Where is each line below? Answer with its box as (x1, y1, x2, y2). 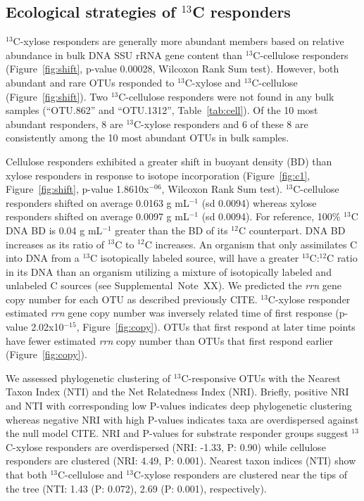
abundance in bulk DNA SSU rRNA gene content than (6, 47, 243, 62)
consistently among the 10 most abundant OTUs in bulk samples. (6, 130, 289, 145)
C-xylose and (184, 75, 241, 89)
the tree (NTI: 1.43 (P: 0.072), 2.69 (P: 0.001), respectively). (6, 481, 267, 495)
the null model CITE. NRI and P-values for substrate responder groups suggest (6, 426, 349, 440)
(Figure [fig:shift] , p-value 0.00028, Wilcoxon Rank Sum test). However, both (6, 61, 339, 76)
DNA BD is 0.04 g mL (6, 222, 103, 237)
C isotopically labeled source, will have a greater (90, 250, 299, 265)
